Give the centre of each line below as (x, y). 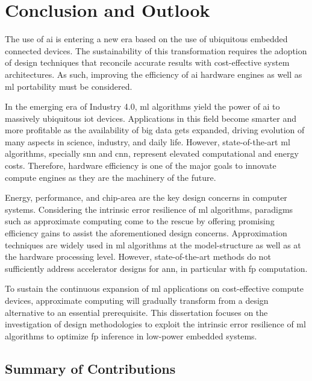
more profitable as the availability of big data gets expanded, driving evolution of (155, 130)
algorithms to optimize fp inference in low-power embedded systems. (131, 335)
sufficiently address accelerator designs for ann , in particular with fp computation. (156, 268)
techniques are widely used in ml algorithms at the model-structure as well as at (153, 244)
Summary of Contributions (90, 368)
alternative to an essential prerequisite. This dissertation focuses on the (136, 312)
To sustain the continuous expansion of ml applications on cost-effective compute (154, 288)
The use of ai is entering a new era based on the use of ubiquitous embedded (146, 39)
